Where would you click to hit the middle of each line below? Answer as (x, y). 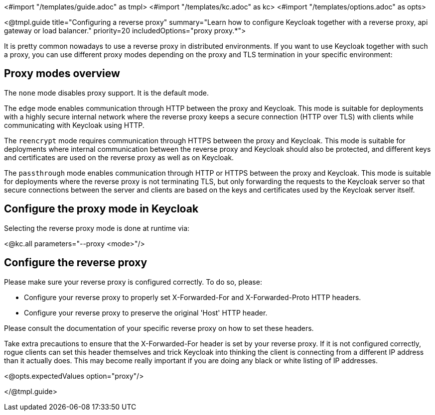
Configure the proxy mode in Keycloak (101, 209)
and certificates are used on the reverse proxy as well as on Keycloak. (119, 157)
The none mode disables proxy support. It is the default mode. (106, 93)
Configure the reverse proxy (76, 263)
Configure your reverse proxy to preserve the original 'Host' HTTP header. (146, 312)
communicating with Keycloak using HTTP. (74, 125)
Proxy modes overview (62, 74)
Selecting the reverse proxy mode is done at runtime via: (97, 228)
